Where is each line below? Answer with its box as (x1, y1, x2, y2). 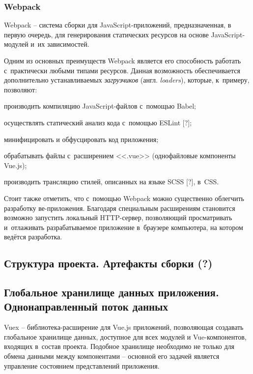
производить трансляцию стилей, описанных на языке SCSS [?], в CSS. (4, 176, 219, 187)
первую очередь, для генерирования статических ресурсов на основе (4, 29, 209, 39)
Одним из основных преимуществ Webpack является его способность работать (4, 56, 241, 65)
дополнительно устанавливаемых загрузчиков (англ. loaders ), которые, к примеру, (4, 75, 250, 85)
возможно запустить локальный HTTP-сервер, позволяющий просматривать (4, 212, 232, 223)
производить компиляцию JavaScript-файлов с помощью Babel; (4, 101, 196, 111)
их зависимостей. (37, 39, 89, 49)
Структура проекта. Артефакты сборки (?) (4, 256, 213, 271)
